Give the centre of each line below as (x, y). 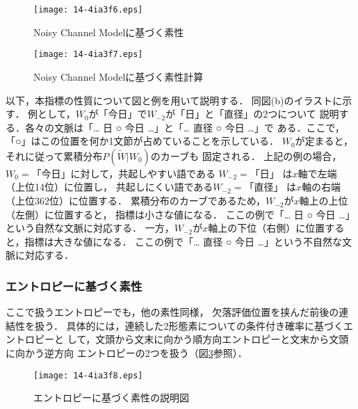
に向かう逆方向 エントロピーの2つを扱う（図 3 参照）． (127, 353)
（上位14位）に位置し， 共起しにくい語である (109, 187)
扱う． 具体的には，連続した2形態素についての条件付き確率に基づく (189, 325)
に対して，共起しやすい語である (143, 173)
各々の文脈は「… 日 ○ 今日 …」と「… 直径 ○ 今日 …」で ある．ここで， (185, 127)
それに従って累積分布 (54, 155)
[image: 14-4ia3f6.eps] (88, 10)
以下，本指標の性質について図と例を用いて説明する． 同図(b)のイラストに (174, 100)
